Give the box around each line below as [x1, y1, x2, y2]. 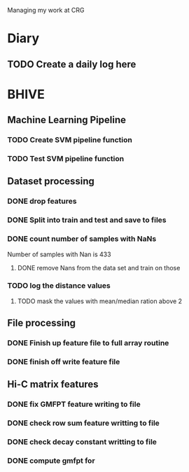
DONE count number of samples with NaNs [7, 234, 157, 244]
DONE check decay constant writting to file [7, 437, 157, 447]
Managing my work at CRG [7, 6, 85, 14]
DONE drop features [7, 196, 77, 206]
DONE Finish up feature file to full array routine [7, 338, 169, 348]
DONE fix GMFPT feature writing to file [7, 399, 141, 409]
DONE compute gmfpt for [7, 456, 96, 466]
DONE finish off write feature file [7, 357, 120, 367]
